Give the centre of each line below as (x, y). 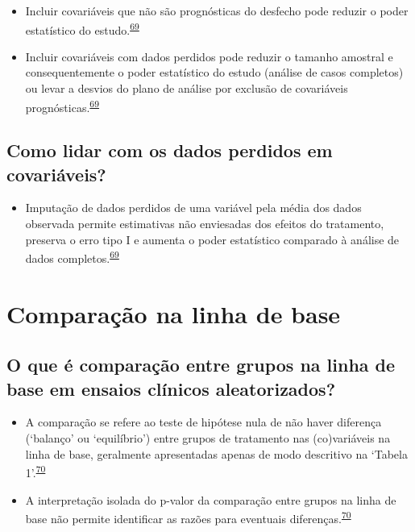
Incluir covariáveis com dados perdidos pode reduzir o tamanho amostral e (209, 56)
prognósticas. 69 (62, 106)
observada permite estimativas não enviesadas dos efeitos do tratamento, (205, 224)
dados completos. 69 (72, 257)
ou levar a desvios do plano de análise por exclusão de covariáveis (187, 88)
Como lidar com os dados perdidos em (170, 150)
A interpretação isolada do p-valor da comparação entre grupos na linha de (211, 499)
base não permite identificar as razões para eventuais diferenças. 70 (188, 517)
